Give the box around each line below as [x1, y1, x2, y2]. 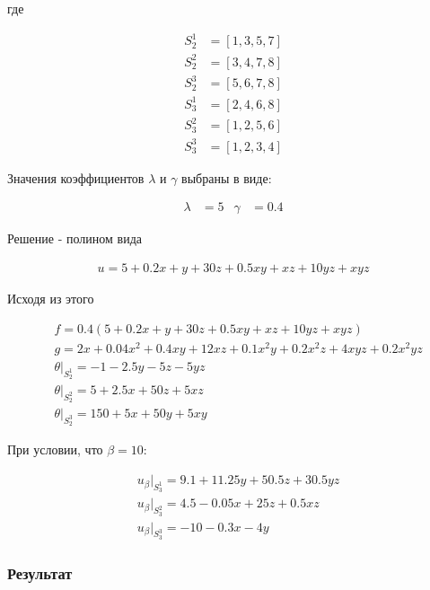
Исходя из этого [7, 289, 94, 308]
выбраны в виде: [181, 168, 272, 187]
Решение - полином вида [7, 229, 142, 248]
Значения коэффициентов [7, 168, 145, 187]
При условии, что [7, 440, 103, 459]
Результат [7, 561, 73, 584]
